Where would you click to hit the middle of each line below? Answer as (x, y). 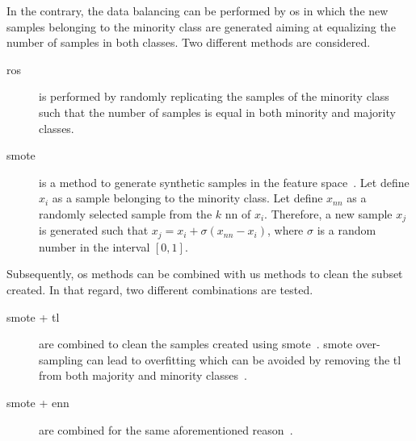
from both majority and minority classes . (143, 375)
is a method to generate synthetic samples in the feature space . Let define (224, 182)
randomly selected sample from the (126, 213)
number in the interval (95, 246)
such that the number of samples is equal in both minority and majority (217, 112)
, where (285, 230)
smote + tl (33, 316)
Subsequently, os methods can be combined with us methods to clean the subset (205, 274)
